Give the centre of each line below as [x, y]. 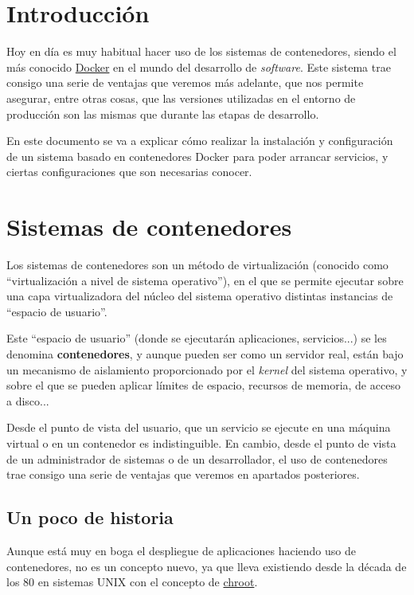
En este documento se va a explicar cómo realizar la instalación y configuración [200, 141]
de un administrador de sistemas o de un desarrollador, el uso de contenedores [197, 458]
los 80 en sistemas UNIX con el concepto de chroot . [132, 582]
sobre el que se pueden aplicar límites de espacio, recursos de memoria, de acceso [203, 385]
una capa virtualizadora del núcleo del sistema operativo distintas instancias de [200, 296]
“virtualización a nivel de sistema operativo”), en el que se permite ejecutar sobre [205, 280]
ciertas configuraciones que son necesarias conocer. [129, 172]
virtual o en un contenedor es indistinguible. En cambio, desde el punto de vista [201, 442]
